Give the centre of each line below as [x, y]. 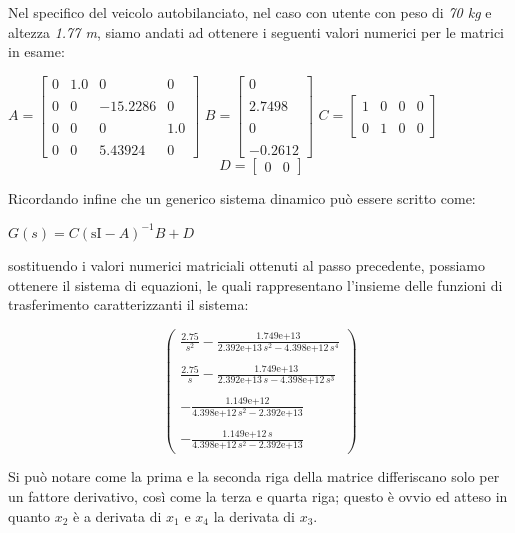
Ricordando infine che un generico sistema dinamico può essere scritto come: [242, 198]
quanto [29, 515]
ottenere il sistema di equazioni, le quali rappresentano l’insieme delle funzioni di [255, 284]
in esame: [36, 51]
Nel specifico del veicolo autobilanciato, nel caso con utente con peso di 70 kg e [250, 12]
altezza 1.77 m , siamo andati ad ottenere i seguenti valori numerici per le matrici [256, 31]
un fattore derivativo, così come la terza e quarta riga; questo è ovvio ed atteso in [258, 496]
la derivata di [254, 515]
